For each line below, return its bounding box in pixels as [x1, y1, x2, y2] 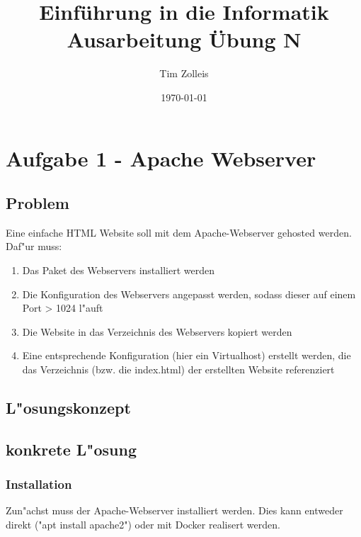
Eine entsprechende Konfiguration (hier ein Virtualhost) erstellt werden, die [22, 348, 351, 363]
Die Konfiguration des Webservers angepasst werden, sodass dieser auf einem [22, 286, 356, 301]
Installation [6, 475, 72, 493]
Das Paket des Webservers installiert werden [22, 263, 214, 278]
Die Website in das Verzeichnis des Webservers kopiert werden [22, 324, 292, 339]
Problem [6, 192, 69, 214]
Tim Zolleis [159, 66, 209, 81]
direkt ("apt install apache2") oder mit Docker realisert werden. [6, 517, 280, 532]
